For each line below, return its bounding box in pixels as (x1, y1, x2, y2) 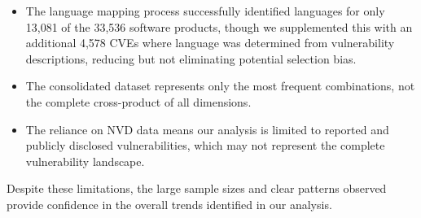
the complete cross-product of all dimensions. (25, 93, 252, 110)
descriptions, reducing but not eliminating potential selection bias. (25, 50, 357, 67)
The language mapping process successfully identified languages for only (25, 2, 385, 19)
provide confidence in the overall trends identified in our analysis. (7, 195, 332, 212)
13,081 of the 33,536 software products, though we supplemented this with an (25, 18, 413, 35)
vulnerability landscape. (25, 152, 145, 169)
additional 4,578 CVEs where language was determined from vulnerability (25, 34, 395, 51)
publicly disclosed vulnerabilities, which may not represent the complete (25, 137, 385, 154)
